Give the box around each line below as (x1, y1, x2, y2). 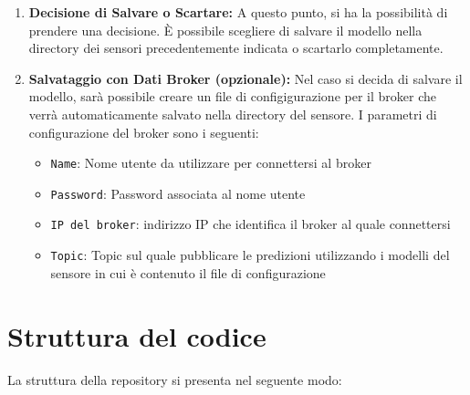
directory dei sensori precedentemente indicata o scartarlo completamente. (28, 38, 444, 57)
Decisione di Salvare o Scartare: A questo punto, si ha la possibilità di (28, 3, 448, 21)
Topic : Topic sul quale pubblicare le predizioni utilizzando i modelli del (50, 245, 450, 265)
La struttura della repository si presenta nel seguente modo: (7, 369, 342, 389)
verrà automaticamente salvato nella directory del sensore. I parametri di (28, 104, 437, 123)
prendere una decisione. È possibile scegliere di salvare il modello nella (28, 20, 423, 39)
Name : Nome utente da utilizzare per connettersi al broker (50, 153, 371, 172)
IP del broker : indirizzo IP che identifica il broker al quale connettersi (50, 214, 451, 234)
